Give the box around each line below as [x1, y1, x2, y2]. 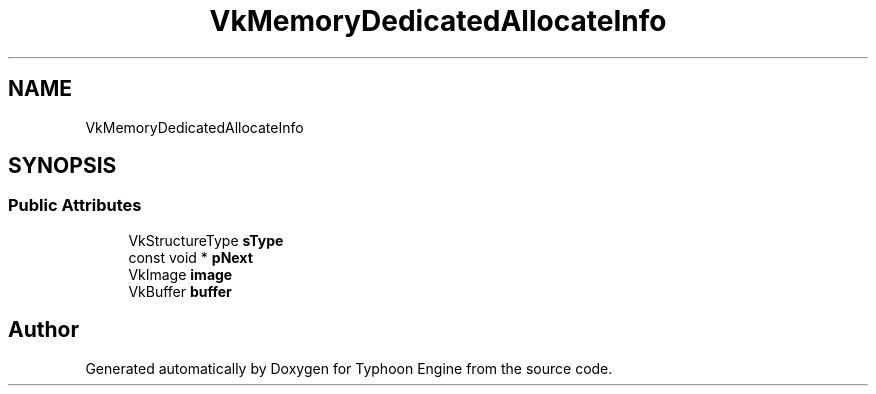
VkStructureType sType [128, 231, 284, 249]
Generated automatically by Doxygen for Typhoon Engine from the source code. [85, 359, 613, 377]
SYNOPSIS [8, 153, 117, 179]
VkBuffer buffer [128, 282, 232, 300]
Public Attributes [8, 195, 142, 216]
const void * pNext [128, 248, 253, 266]
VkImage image [128, 265, 233, 283]
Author [8, 317, 79, 343]
